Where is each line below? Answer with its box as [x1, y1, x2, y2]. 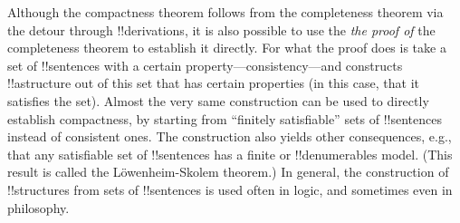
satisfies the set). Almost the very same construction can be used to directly [7, 91, 429, 110]
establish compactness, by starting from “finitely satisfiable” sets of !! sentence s [7, 109, 443, 128]
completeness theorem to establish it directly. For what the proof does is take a [7, 38, 446, 57]
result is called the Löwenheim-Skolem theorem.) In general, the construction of [7, 162, 449, 181]
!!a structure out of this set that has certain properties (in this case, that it [7, 73, 419, 92]
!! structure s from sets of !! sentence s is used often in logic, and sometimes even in [7, 179, 453, 199]
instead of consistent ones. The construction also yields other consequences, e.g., [7, 127, 452, 146]
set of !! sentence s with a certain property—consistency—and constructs [7, 55, 403, 74]
